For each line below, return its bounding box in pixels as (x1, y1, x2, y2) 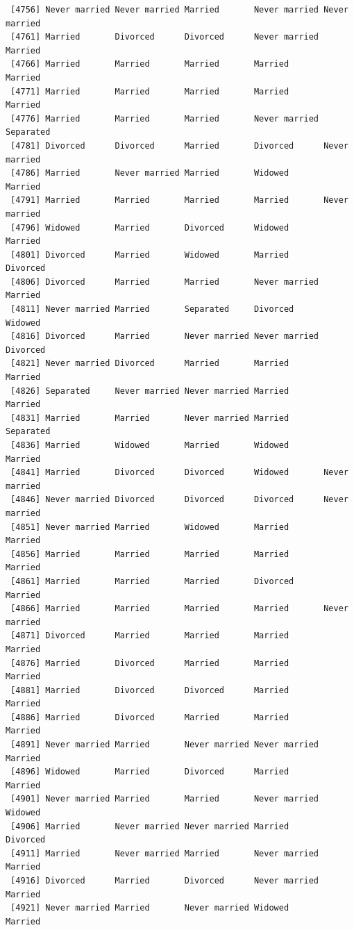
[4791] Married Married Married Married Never (10, 195, 348, 206)
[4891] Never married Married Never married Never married (10, 740, 319, 750)
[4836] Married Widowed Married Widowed (10, 440, 289, 450)
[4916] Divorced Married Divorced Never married (10, 876, 319, 886)
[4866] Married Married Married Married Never (10, 604, 348, 614)
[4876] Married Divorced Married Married (10, 658, 289, 668)
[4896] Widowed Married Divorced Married (10, 767, 289, 777)
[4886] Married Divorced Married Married (10, 712, 289, 722)
